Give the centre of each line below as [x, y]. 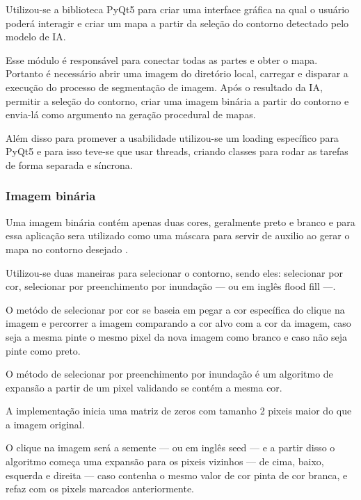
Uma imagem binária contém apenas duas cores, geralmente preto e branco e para [180, 221]
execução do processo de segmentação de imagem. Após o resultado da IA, [164, 87]
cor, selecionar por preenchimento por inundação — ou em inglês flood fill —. [171, 286]
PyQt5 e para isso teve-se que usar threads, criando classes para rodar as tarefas [177, 151]
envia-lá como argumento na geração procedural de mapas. [131, 114]
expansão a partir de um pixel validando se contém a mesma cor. [144, 387]
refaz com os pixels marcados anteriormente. [100, 489]
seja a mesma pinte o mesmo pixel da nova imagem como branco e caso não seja [177, 336]
